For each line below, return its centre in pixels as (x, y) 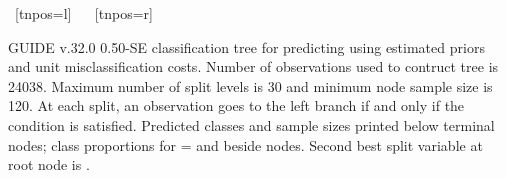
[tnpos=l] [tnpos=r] (83, 13)
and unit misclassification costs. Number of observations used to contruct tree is (253, 66)
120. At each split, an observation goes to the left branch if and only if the (236, 105)
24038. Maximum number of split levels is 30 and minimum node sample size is (250, 85)
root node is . (49, 164)
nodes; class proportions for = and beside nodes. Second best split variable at (245, 144)
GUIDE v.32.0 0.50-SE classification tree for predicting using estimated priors (246, 46)
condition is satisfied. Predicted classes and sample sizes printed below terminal (251, 124)
